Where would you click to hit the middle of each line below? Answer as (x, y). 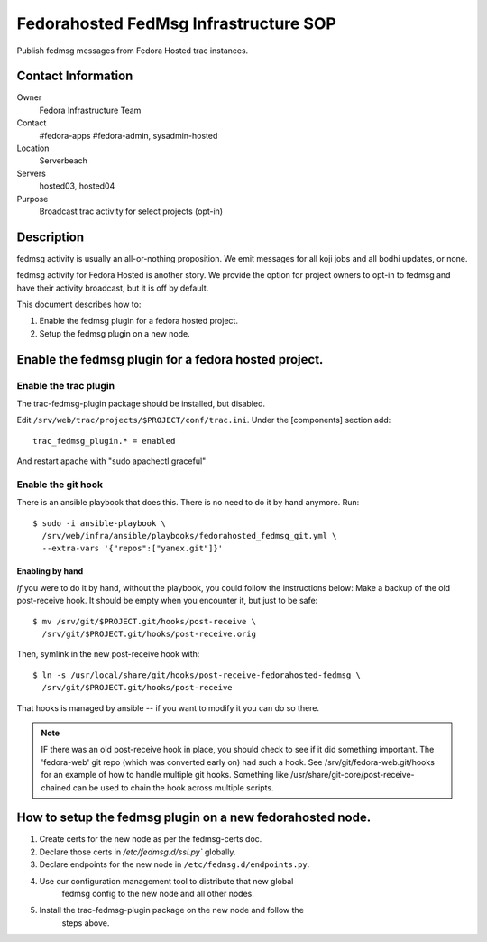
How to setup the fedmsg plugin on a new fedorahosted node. (194, 818)
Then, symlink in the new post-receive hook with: (108, 654)
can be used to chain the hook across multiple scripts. (173, 787)
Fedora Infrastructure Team (90, 110)
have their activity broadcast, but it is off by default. (113, 288)
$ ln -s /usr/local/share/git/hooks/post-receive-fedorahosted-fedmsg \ (197, 675)
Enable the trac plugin (66, 385)
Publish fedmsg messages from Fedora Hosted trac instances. (133, 51)
